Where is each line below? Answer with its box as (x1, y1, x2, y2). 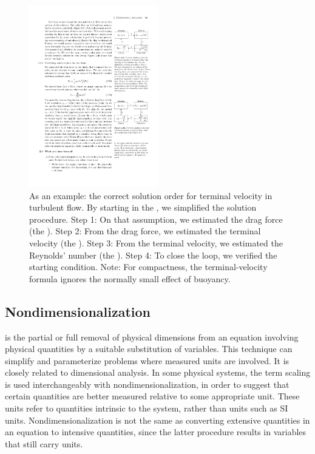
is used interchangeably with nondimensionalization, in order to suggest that (5, 378, 290, 390)
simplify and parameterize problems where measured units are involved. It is (5, 354, 290, 367)
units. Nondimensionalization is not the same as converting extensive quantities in (5, 413, 310, 426)
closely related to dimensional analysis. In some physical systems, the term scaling (5, 366, 311, 379)
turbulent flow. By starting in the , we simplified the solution (29, 201, 257, 214)
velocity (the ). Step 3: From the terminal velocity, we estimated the (29, 236, 283, 249)
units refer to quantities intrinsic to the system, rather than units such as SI (5, 402, 288, 415)
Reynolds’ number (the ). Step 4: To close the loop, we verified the (29, 248, 277, 261)
